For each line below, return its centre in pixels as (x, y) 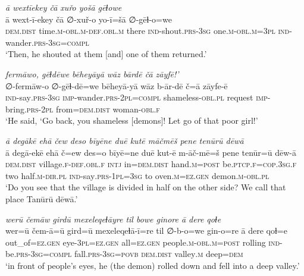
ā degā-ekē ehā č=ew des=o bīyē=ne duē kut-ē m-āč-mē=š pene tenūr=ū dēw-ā (151, 152)
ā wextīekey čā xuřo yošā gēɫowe (64, 7)
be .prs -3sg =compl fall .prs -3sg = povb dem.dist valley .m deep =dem (124, 254)
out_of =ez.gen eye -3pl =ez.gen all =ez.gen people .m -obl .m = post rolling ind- (144, 242)
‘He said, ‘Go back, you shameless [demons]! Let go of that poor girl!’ (132, 120)
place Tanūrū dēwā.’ (42, 198)
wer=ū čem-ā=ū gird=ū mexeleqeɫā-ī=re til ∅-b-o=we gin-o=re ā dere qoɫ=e (146, 230)
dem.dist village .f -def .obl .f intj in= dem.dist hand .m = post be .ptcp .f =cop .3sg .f (151, 164)
